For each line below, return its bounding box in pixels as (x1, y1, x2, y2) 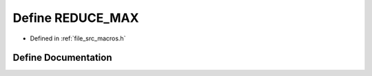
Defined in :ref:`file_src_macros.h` (30, 34, 126, 42)
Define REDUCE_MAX (12, 10, 139, 25)
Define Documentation (12, 52, 112, 64)
